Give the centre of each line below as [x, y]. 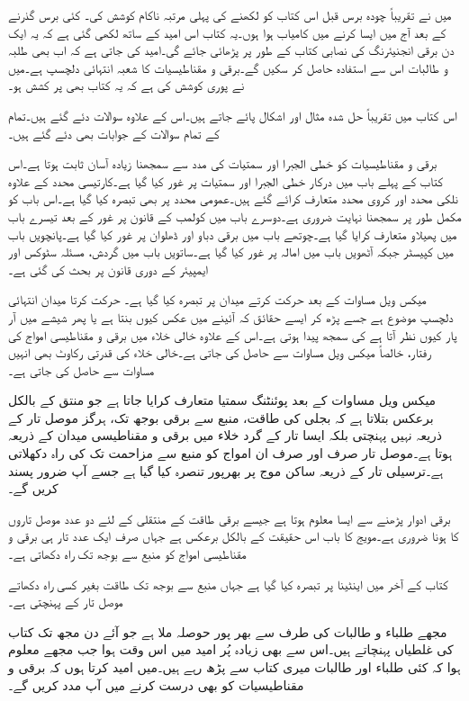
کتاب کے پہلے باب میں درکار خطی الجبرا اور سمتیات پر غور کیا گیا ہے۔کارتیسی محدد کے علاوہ [225, 180]
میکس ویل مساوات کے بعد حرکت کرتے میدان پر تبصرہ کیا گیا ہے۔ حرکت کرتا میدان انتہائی [217, 299]
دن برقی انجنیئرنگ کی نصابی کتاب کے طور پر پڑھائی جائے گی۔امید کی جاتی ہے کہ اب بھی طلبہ [231, 50]
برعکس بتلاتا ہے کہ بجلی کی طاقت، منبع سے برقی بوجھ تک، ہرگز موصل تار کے [221, 417]
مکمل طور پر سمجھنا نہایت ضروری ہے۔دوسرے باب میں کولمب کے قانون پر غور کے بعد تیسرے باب [235, 216]
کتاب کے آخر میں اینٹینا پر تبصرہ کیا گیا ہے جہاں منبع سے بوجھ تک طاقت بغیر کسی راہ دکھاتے [228, 584]
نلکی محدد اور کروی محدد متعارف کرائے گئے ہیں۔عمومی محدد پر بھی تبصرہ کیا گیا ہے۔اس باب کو [233, 198]
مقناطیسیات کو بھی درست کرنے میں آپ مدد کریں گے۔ [156, 684]
